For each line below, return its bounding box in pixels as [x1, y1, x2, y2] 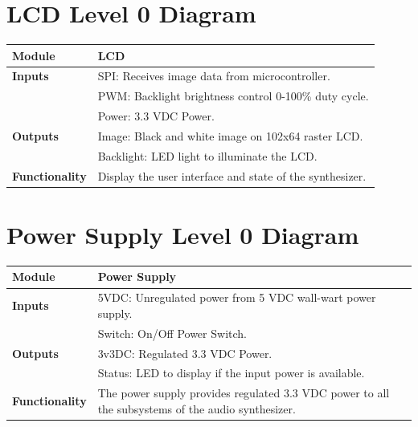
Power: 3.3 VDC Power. [97, 108, 215, 124]
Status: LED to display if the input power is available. [97, 364, 365, 381]
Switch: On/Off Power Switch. [97, 324, 247, 341]
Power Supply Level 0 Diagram [6, 218, 359, 250]
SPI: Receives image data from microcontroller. [97, 67, 330, 84]
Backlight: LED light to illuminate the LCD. [97, 147, 318, 164]
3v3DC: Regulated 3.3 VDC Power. [97, 344, 273, 361]
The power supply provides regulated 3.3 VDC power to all [97, 384, 390, 401]
